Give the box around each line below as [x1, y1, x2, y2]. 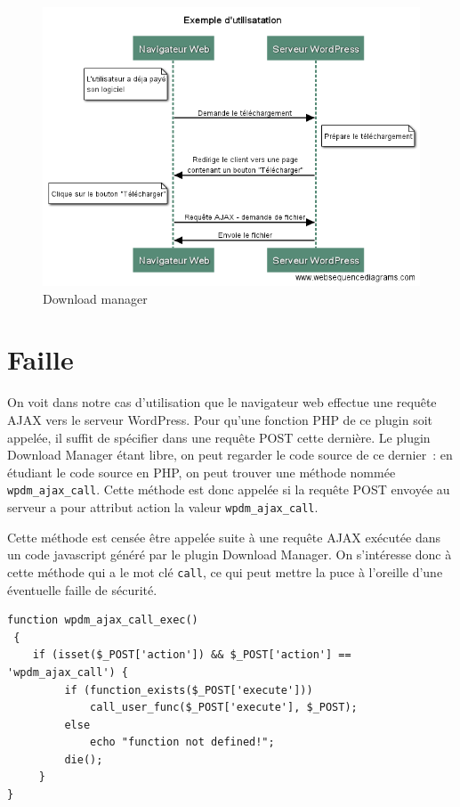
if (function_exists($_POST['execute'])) [64, 683, 313, 697]
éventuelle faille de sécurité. [7, 580, 157, 599]
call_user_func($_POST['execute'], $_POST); [90, 701, 358, 714]
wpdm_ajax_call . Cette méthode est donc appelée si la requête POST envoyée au [7, 480, 450, 499]
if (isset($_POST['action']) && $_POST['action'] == [32, 648, 351, 662]
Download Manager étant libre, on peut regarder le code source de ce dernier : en [7, 445, 453, 464]
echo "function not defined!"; [90, 736, 275, 749]
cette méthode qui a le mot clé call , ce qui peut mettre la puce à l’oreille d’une [7, 562, 443, 581]
